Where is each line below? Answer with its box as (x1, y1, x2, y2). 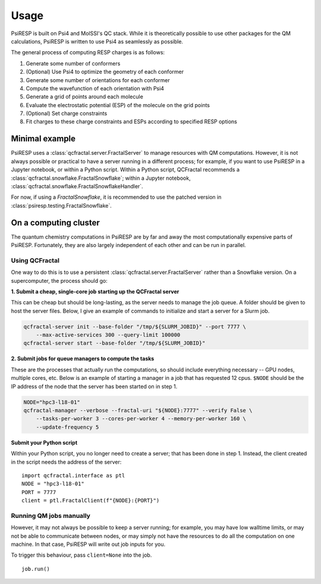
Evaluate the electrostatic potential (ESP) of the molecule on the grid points (26, 101, 210, 108)
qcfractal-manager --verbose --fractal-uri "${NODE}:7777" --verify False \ (23, 407, 253, 414)
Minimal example (11, 134, 76, 144)
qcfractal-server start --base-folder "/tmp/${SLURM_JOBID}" (23, 340, 206, 346)
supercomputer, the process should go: (11, 277, 108, 284)
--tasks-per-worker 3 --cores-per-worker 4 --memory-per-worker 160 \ (36, 416, 247, 422)
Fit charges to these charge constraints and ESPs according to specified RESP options (26, 118, 237, 125)
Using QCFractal (11, 256, 59, 264)
